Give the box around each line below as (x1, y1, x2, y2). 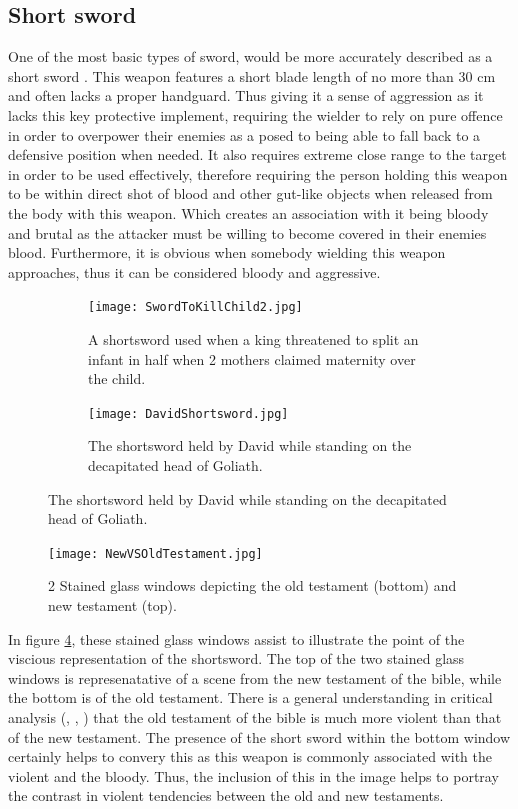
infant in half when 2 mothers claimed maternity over (88, 348, 416, 369)
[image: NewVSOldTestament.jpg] (48, 546, 263, 561)
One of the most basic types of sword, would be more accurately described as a (8, 46, 493, 67)
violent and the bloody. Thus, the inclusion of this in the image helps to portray (8, 765, 499, 786)
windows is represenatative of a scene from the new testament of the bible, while (8, 667, 502, 688)
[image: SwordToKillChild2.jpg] (88, 300, 303, 315)
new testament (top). (48, 595, 177, 616)
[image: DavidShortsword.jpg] (88, 406, 289, 421)
